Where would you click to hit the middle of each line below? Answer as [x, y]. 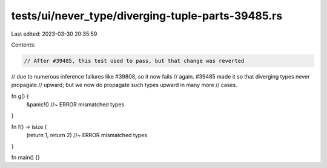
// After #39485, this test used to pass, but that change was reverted [134, 61]
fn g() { [20, 96]
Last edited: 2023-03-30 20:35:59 [54, 34]
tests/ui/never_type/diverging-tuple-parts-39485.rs [147, 16]
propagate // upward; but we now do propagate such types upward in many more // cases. [124, 85]
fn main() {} [26, 158]
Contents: [23, 45]
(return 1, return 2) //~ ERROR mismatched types [87, 135]
